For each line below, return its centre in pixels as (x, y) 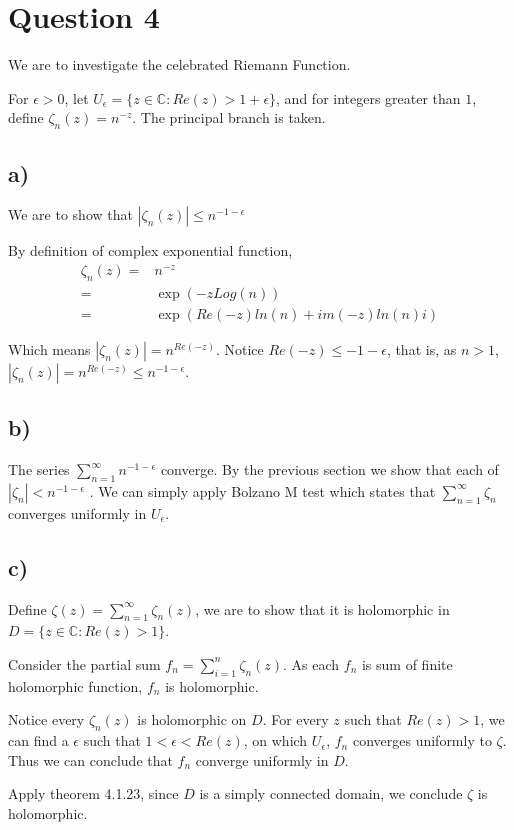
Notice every (46, 719)
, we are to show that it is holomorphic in (322, 608)
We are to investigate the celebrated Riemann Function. (179, 64)
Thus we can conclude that (90, 759)
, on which (275, 740)
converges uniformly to (422, 740)
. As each (311, 663)
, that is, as (421, 348)
